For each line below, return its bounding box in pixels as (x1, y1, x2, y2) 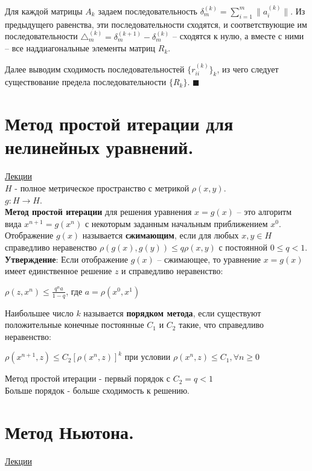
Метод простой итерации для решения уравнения (5, 205, 192, 218)
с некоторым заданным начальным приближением (84, 217, 268, 229)
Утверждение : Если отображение (5, 252, 128, 265)
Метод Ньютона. (5, 419, 135, 444)
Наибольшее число (5, 306, 74, 319)
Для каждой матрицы (5, 4, 83, 17)
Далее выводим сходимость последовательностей (5, 62, 185, 75)
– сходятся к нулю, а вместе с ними (172, 30, 304, 42)
